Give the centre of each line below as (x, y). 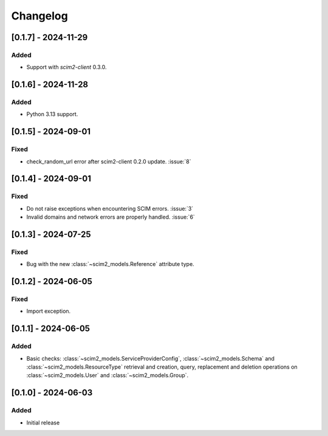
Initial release (43, 423)
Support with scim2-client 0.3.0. (67, 67)
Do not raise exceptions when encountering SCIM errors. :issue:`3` (110, 208)
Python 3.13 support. (52, 114)
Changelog (39, 16)
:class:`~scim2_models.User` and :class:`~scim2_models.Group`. (108, 375)
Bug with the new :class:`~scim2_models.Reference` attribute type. (110, 264)
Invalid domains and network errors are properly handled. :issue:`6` (111, 217)
